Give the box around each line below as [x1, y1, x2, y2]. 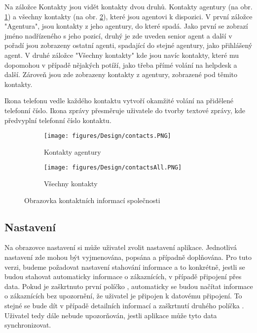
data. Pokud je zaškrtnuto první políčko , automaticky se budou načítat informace [4, 281, 253, 291]
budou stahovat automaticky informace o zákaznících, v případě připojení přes [4, 271, 242, 282]
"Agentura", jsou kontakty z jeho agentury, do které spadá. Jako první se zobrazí [4, 21, 248, 31]
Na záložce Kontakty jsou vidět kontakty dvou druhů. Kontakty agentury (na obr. [4, 1, 253, 11]
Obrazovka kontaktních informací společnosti [24, 195, 160, 205]
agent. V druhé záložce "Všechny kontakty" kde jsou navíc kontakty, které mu [4, 49, 239, 60]
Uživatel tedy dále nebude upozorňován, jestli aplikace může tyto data [4, 310, 217, 320]
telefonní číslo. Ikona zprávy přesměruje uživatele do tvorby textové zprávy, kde [4, 105, 246, 115]
